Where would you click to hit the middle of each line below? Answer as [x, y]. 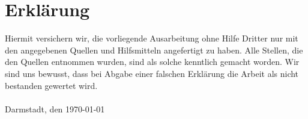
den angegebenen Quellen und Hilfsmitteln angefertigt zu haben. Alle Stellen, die [154, 50]
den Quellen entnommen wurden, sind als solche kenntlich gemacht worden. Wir [152, 62]
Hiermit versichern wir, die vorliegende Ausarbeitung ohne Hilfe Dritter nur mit [152, 38]
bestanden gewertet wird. [51, 85]
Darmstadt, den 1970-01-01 [55, 108]
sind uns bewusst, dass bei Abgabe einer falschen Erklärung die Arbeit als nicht [152, 73]
